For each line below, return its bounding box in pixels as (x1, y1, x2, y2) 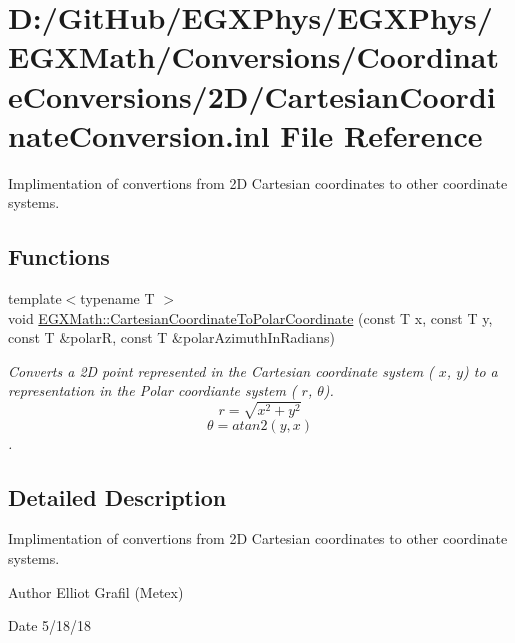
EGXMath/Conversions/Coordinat (8, 36, 500, 77)
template (8, 288, 62, 309)
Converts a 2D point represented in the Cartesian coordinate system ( (8, 360, 434, 381)
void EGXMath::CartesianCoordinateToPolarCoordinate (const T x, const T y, (8, 307, 493, 328)
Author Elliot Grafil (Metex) (8, 581, 184, 602)
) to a (463, 360, 498, 381)
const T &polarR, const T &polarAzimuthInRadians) (8, 327, 335, 348)
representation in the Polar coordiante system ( (8, 380, 297, 401)
